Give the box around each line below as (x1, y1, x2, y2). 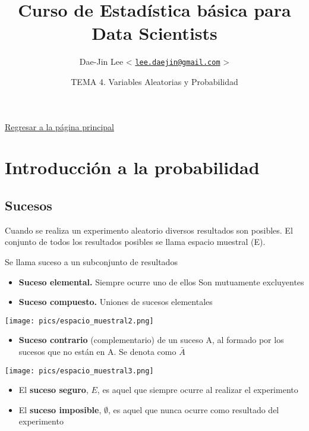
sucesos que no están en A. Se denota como (18, 345, 176, 357)
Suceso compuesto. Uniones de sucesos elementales (18, 295, 213, 308)
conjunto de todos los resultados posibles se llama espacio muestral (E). (5, 235, 266, 248)
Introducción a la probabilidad (5, 155, 260, 180)
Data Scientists (92, 21, 217, 45)
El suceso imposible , (18, 403, 102, 416)
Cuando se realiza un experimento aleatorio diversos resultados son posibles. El (5, 224, 293, 236)
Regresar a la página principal (5, 120, 114, 133)
